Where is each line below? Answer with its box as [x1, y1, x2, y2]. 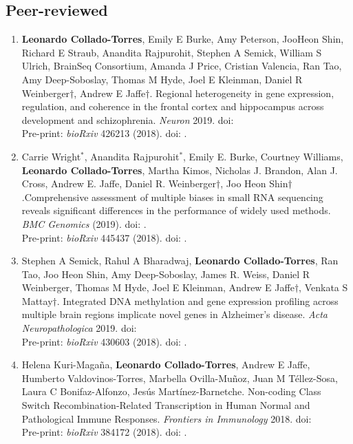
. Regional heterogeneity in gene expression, [149, 85, 334, 100]
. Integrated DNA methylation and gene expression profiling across [56, 293, 339, 308]
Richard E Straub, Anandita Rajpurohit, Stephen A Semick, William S [21, 45, 322, 59]
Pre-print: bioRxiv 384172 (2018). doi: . [21, 425, 187, 439]
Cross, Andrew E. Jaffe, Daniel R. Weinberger [21, 176, 217, 191]
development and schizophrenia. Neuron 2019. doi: [21, 112, 234, 127]
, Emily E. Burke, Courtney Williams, [183, 149, 343, 163]
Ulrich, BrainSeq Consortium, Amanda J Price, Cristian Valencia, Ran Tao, [21, 59, 342, 73]
